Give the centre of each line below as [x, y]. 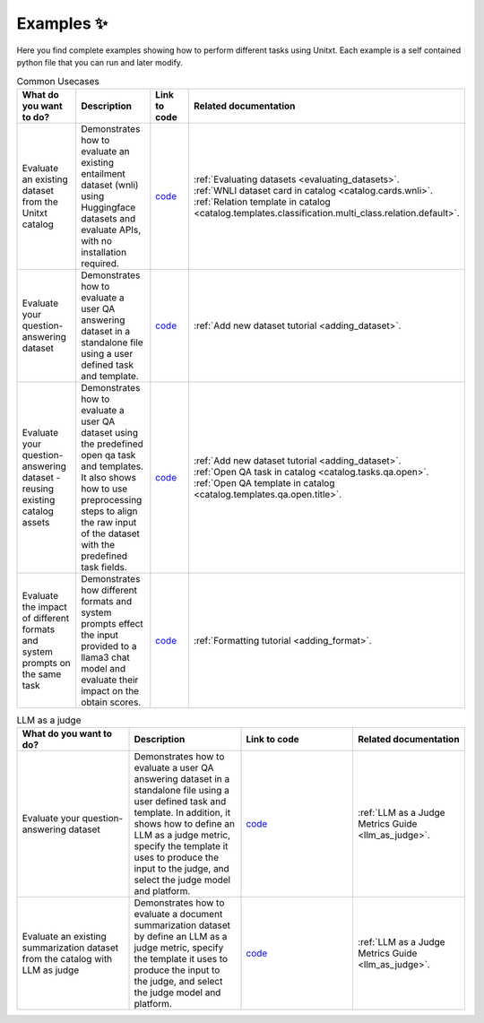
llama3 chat [105, 657]
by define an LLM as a [181, 937]
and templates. [112, 466]
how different [109, 590]
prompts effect [112, 623]
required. [100, 263]
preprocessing [112, 499]
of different [46, 618]
